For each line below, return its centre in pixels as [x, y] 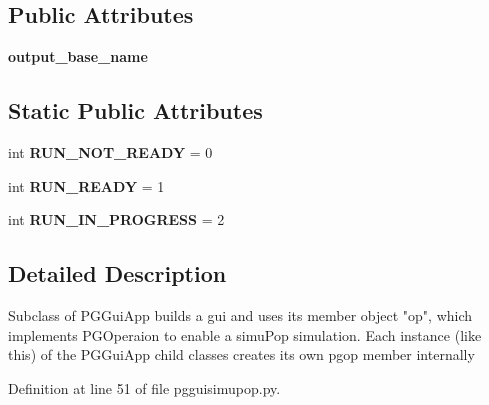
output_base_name [78, 56]
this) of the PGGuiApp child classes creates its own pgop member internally [241, 354]
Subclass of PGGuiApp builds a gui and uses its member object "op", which [240, 314]
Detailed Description [117, 273]
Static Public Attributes [135, 110]
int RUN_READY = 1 [86, 185]
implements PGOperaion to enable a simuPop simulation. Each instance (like [245, 334]
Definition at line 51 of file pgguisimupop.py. [144, 387]
